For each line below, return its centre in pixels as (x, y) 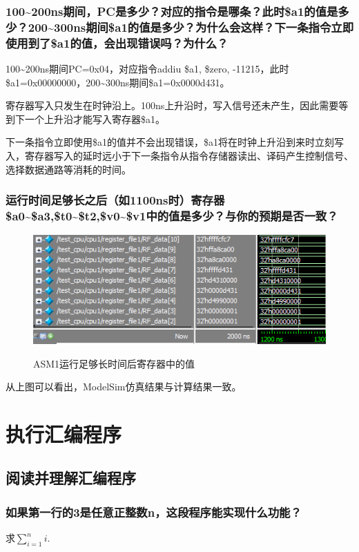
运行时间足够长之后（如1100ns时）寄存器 (115, 200)
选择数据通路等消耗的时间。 (68, 169)
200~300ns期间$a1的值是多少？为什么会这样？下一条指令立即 (191, 27)
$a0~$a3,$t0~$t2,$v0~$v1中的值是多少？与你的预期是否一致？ (172, 216)
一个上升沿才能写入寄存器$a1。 (95, 118)
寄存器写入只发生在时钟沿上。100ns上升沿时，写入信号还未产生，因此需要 (172, 105)
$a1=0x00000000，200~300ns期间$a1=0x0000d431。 (118, 82)
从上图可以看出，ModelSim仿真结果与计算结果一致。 (124, 387)
